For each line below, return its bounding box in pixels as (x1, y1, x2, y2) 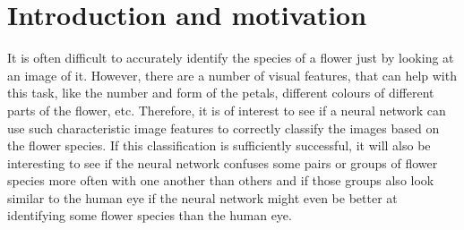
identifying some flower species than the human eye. (7, 206, 292, 225)
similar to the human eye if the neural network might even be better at (7, 188, 398, 207)
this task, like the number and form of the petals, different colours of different (7, 83, 434, 102)
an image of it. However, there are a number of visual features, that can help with (7, 65, 457, 84)
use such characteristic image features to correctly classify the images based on (7, 118, 440, 137)
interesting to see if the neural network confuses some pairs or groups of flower (7, 153, 438, 172)
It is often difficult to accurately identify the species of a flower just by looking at (7, 48, 454, 67)
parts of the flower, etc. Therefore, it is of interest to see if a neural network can (7, 100, 446, 119)
